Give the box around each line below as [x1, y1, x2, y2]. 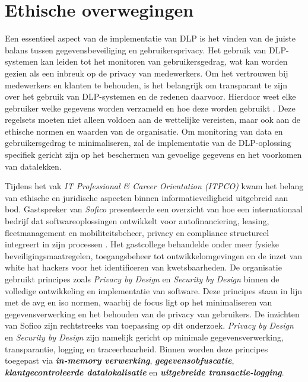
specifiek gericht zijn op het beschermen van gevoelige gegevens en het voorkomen [5, 148, 302, 161]
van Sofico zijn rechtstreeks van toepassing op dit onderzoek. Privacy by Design [5, 319, 294, 332]
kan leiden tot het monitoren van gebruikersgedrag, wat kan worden [40, 55, 288, 68]
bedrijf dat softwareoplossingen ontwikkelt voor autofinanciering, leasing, [5, 215, 269, 227]
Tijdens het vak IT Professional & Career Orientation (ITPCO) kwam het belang [5, 180, 304, 192]
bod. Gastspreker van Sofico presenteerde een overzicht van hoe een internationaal [5, 203, 303, 215]
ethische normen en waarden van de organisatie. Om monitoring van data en [5, 125, 283, 137]
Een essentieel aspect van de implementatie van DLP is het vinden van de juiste [5, 32, 296, 44]
